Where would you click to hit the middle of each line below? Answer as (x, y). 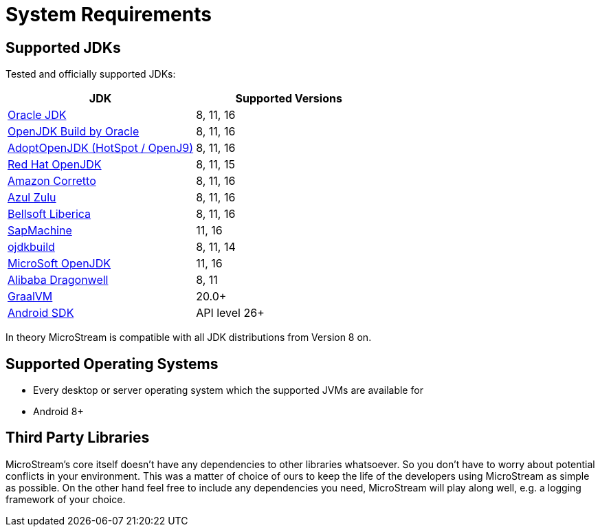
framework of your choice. (66, 499)
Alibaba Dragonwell (58, 280)
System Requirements (109, 14)
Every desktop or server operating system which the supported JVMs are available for (228, 390)
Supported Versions (289, 99)
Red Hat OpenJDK (55, 165)
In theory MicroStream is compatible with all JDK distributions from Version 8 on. (189, 337)
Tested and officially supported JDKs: (91, 74)
